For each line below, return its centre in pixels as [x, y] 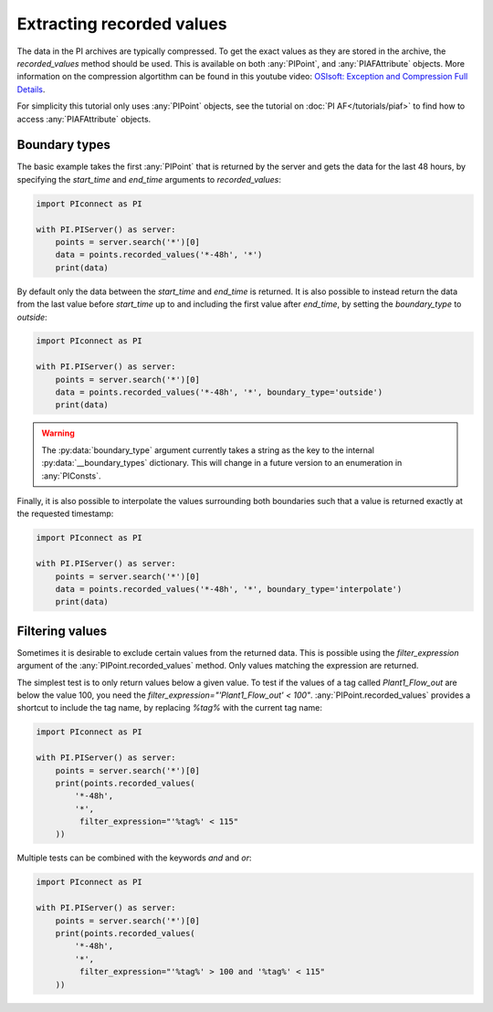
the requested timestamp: [65, 514]
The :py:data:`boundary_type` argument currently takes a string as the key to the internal [208, 450]
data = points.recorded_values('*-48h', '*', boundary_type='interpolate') [229, 589]
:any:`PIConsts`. [71, 476]
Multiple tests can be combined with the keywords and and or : [134, 858]
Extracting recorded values [122, 24]
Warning [58, 433]
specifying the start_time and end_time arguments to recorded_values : [149, 179]
